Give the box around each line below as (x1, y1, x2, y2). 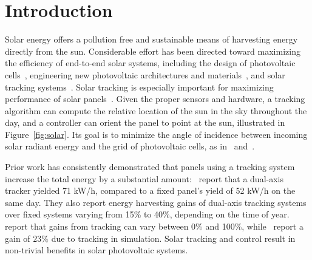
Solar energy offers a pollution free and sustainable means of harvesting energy (5, 33, 298, 46)
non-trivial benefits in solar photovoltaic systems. (5, 244, 188, 256)
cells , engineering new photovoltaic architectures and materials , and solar (5, 68, 285, 81)
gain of (5, 231, 30, 244)
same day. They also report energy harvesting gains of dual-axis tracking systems (5, 196, 307, 208)
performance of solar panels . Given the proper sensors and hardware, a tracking (5, 92, 305, 105)
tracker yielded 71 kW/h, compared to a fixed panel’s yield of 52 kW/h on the (5, 184, 296, 197)
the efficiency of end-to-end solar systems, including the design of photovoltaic (5, 56, 296, 69)
